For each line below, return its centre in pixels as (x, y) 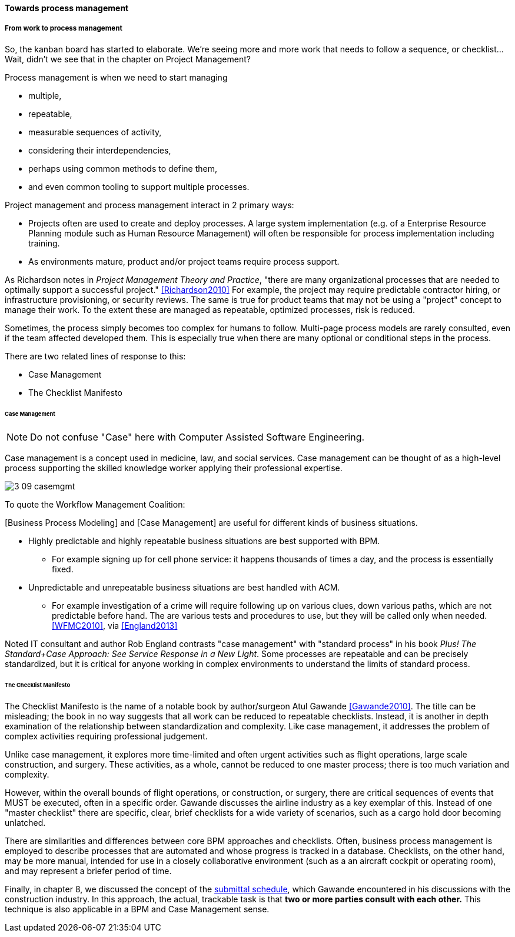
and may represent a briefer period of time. (88, 871)
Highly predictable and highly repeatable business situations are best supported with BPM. (204, 541)
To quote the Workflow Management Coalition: (95, 505)
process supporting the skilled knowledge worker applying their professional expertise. (174, 468)
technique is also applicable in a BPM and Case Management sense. (137, 909)
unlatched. (25, 823)
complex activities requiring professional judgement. (106, 736)
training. (44, 243)
